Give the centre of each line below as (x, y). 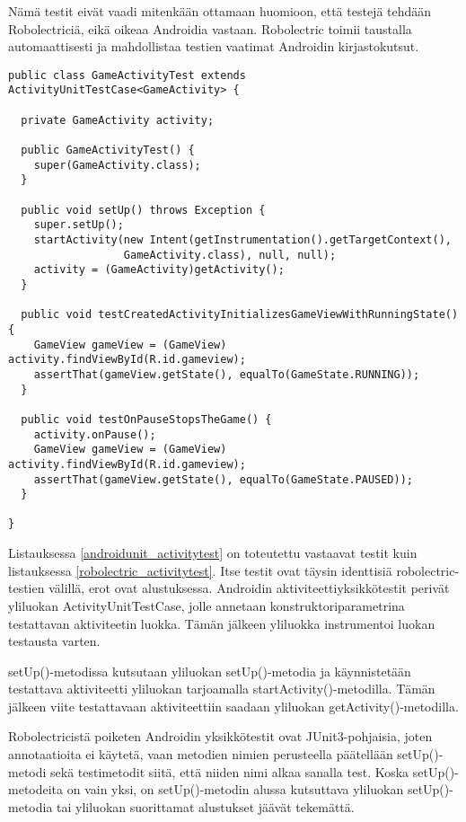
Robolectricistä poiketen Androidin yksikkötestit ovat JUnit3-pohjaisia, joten (220, 736)
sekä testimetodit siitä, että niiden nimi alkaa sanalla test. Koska (230, 771)
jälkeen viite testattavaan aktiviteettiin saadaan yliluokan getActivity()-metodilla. (233, 706)
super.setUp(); (79, 225)
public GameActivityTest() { (108, 150)
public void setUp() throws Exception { (143, 210)
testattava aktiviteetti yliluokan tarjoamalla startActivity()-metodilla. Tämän (222, 689)
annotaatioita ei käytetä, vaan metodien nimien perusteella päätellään (201, 754)
